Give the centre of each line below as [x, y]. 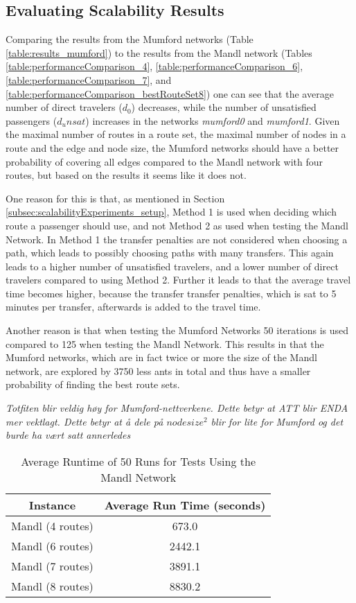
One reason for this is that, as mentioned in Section [115, 198]
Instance [52, 505]
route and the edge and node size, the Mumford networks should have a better [172, 147]
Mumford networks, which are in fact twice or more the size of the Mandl [161, 357]
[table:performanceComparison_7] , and [89, 79]
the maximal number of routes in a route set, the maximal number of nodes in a [176, 134]
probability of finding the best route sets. [93, 384]
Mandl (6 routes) [52, 545]
